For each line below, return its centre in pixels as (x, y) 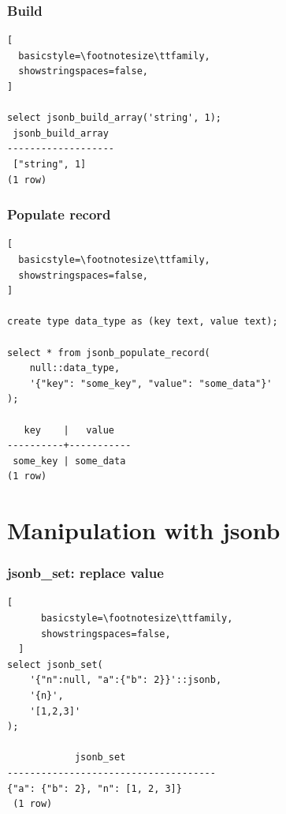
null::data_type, (75, 368)
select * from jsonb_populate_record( (109, 353)
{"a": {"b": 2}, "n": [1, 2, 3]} (95, 788)
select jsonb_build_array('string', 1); (115, 118)
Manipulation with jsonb (144, 530)
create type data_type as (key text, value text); (143, 322)
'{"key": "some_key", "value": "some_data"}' (151, 383)
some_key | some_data (69, 461)
